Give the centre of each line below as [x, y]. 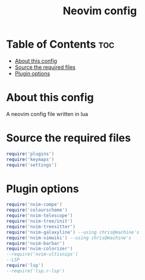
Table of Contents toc [60, 44]
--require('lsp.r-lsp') [36, 271]
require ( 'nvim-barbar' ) [36, 243]
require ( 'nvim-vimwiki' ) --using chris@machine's [69, 238]
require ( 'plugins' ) [30, 154]
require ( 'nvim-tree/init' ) [40, 221]
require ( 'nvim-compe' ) [34, 205]
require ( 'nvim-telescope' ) [40, 216]
